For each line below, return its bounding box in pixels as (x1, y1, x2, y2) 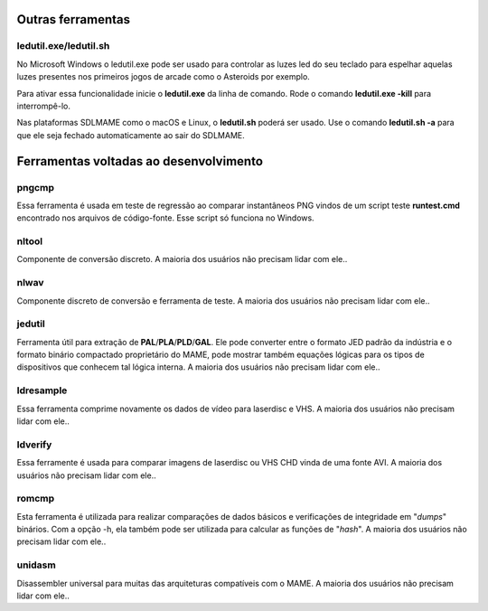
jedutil (16, 317, 45, 330)
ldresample (16, 384, 68, 397)
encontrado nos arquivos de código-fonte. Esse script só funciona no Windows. (16, 212, 315, 223)
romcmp (16, 493, 55, 505)
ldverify (16, 438, 52, 451)
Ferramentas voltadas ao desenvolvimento (16, 154, 264, 169)
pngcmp (16, 181, 54, 193)
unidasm (16, 559, 56, 571)
